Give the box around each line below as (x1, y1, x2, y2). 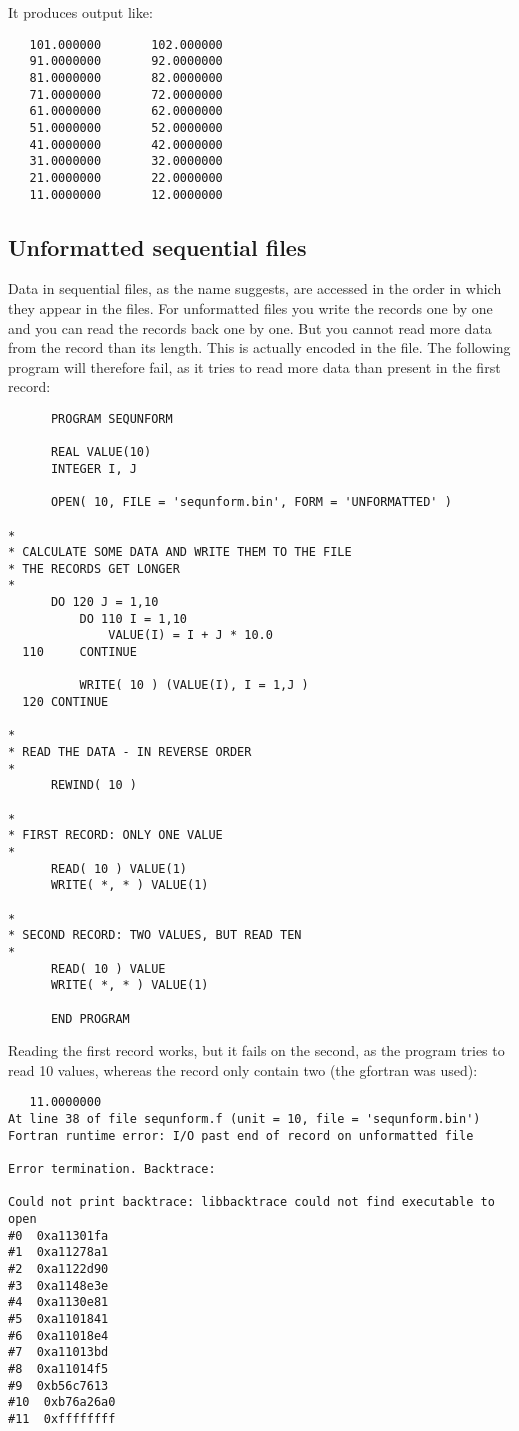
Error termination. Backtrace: (8, 1162, 216, 1177)
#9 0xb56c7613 (8, 1378, 109, 1393)
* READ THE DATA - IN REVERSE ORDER (8, 745, 252, 760)
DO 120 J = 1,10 (50, 595, 159, 610)
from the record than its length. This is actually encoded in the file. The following (8, 337, 511, 358)
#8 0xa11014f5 (8, 1361, 109, 1376)
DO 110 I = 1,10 (79, 611, 187, 626)
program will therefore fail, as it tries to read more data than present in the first (8, 356, 501, 377)
